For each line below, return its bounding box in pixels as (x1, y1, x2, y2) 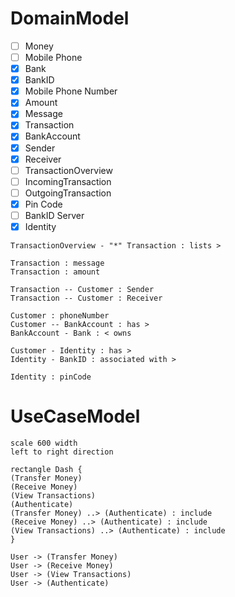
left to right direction (10, 447, 114, 457)
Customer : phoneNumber (10, 311, 110, 321)
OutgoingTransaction (24, 187, 112, 199)
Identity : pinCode (10, 372, 92, 382)
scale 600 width (10, 438, 78, 448)
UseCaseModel (10, 405, 141, 428)
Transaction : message (10, 258, 105, 268)
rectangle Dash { (10, 464, 83, 474)
